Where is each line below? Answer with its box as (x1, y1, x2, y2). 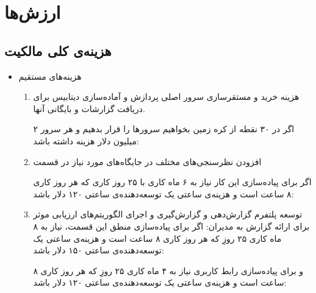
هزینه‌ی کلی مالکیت (4, 41, 112, 60)
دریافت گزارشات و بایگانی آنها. (33, 102, 145, 115)
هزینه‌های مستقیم (18, 69, 82, 82)
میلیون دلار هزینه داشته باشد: (33, 134, 139, 147)
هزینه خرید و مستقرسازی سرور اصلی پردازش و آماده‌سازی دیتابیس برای (33, 90, 300, 103)
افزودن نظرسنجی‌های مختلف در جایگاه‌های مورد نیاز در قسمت (33, 155, 262, 168)
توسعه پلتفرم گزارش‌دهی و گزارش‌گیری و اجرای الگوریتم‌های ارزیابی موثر (33, 208, 303, 221)
